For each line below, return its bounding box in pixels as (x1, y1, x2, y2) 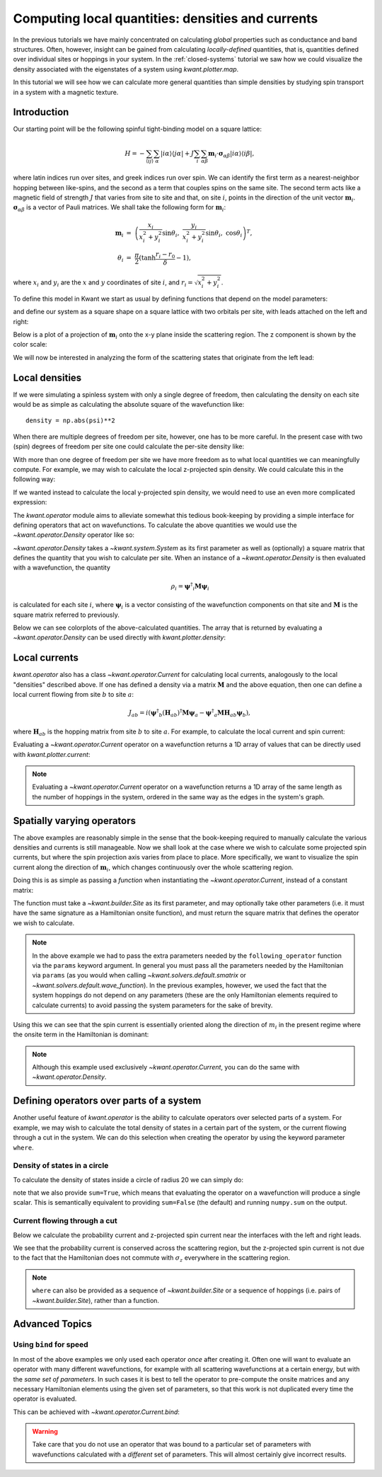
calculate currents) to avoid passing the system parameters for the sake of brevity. (32, 1001, 273, 1009)
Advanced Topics (13, 1318, 92, 1330)
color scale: (13, 340, 47, 349)
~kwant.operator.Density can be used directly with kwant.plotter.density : (13, 633, 226, 642)
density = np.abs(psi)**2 (25, 417, 116, 424)
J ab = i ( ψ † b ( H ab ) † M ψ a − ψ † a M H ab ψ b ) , (128, 707, 251, 719)
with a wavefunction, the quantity (13, 563, 111, 572)
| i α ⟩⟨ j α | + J (160, 149, 195, 157)
